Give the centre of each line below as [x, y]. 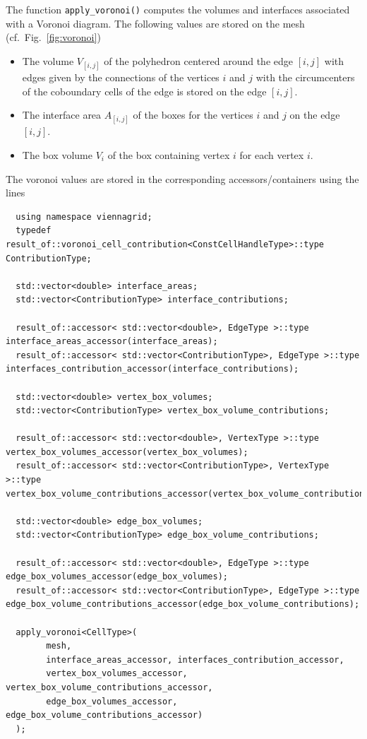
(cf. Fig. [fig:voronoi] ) [53, 37]
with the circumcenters [305, 77]
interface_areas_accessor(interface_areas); [112, 342]
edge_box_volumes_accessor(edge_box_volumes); [117, 577]
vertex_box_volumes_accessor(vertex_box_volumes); [127, 452]
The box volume [57, 155]
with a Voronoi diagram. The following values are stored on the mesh [155, 23]
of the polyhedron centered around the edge [198, 60]
